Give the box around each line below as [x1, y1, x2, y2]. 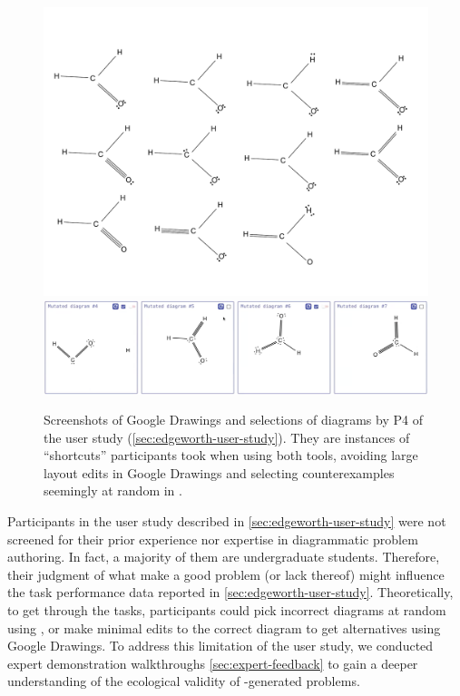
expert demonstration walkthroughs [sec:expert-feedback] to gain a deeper [7, 653, 418, 672]
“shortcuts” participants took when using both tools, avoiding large [44, 446, 418, 465]
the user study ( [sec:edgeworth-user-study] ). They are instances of [44, 427, 410, 446]
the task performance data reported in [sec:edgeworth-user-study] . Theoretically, [7, 583, 454, 602]
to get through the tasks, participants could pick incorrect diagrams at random [7, 601, 446, 620]
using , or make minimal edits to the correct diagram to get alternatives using [7, 618, 441, 637]
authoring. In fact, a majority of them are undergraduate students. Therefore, [7, 547, 440, 566]
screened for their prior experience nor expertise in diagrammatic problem [7, 529, 418, 548]
